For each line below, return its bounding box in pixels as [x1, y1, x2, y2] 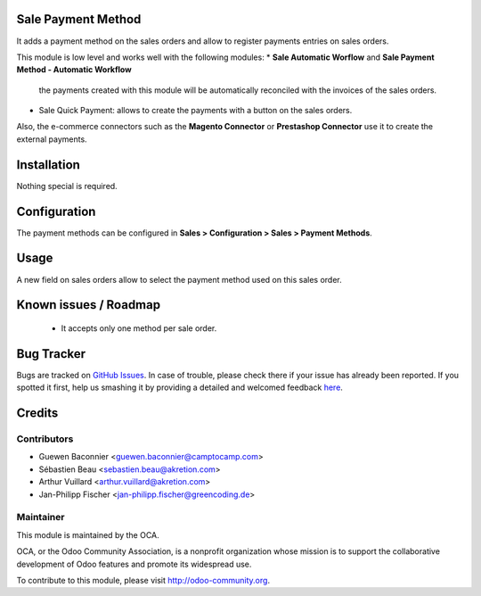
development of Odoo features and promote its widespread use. [16, 559, 252, 569]
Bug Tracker [16, 346, 86, 361]
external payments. [16, 134, 88, 145]
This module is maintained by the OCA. [16, 529, 159, 540]
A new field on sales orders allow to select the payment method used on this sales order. [16, 274, 342, 285]
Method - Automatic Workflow [16, 64, 133, 75]
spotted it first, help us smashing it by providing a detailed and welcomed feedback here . [16, 382, 343, 393]
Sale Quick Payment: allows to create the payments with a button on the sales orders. [38, 105, 353, 116]
